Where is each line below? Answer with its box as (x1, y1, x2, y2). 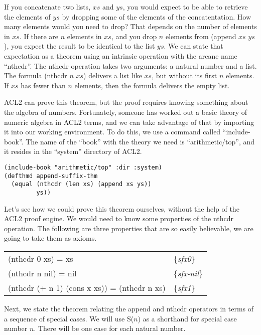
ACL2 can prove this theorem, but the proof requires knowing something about (4, 97, 248, 107)
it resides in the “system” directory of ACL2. (4, 146, 142, 156)
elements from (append (165, 31, 236, 41)
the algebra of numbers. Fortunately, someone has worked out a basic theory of (4, 106, 247, 117)
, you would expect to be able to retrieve (122, 2, 248, 12)
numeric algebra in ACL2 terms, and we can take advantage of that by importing (4, 116, 254, 127)
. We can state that (164, 41, 223, 51)
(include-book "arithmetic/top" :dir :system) (4, 163, 162, 171)
